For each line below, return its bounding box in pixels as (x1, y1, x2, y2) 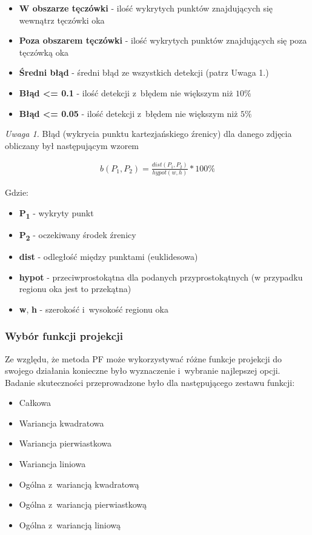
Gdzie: (5, 186, 28, 199)
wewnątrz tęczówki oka (19, 13, 105, 26)
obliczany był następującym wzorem (5, 139, 139, 151)
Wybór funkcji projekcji (5, 328, 124, 344)
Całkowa (19, 396, 51, 409)
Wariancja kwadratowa (19, 416, 104, 429)
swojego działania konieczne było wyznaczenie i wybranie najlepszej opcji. (5, 364, 280, 377)
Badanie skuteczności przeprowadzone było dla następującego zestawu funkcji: (5, 376, 295, 388)
